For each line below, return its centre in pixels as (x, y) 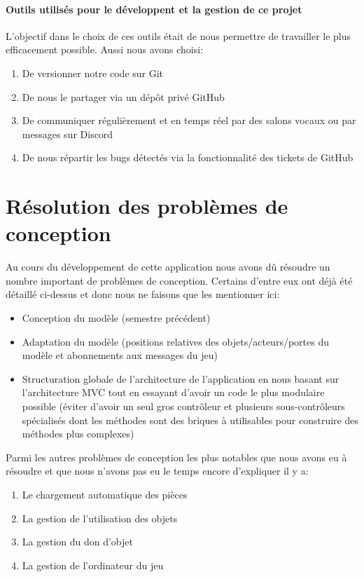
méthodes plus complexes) (78, 434)
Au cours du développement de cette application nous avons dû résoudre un (168, 267)
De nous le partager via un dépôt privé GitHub (123, 96)
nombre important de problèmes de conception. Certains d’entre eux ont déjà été (179, 280)
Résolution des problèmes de (147, 206)
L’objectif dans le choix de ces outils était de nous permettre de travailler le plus (178, 35)
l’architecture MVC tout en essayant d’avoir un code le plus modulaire (173, 392)
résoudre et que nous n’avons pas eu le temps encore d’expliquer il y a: (157, 471)
